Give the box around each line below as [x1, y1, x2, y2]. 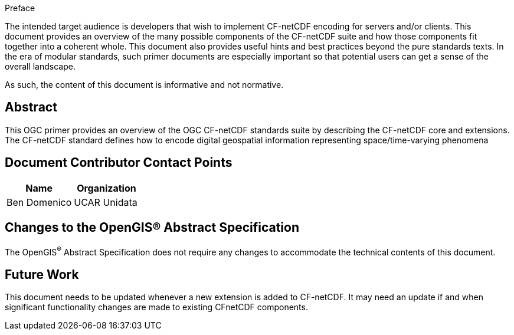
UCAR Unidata [74, 196, 137, 208]
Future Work [5, 267, 79, 282]
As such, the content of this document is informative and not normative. [5, 80, 284, 90]
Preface [5, 3, 35, 13]
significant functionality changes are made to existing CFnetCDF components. [5, 302, 308, 313]
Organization [77, 182, 136, 194]
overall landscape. [5, 61, 76, 71]
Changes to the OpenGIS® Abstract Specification [5, 220, 300, 235]
